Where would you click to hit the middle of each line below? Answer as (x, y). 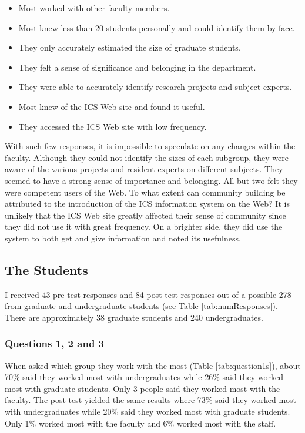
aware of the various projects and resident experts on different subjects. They (144, 169)
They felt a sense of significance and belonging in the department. (137, 67)
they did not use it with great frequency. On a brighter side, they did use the (144, 226)
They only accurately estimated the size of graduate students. (130, 47)
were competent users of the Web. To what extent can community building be (145, 192)
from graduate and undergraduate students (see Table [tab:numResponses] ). (141, 306)
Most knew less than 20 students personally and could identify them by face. (157, 27)
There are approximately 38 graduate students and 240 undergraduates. (134, 317)
